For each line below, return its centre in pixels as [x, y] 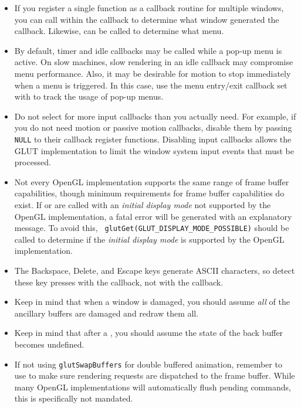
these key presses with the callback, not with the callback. [119, 282]
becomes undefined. [49, 344]
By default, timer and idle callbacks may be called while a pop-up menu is [148, 50]
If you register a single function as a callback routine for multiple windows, [149, 8]
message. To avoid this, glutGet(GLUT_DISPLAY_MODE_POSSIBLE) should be [152, 228]
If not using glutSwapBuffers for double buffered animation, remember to [148, 364]
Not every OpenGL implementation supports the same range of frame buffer [152, 181]
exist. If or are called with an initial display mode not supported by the [143, 204]
